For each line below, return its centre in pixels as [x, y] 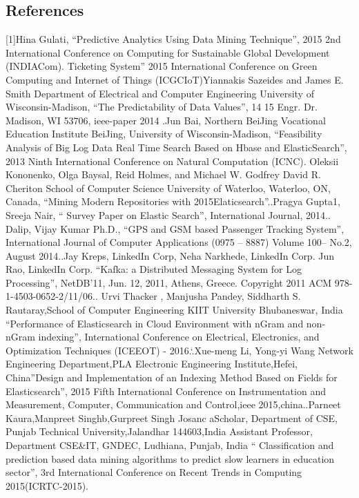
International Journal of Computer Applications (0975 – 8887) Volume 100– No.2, [179, 242]
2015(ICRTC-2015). [47, 485]
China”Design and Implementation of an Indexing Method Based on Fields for [172, 377]
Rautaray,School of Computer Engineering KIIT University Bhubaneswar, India [174, 310]
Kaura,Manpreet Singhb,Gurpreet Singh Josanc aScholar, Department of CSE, [172, 418]
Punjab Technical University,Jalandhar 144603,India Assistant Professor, [159, 431]
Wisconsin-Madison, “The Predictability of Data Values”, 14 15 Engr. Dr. [162, 107]
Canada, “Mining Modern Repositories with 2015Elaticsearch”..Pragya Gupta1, [173, 201]
